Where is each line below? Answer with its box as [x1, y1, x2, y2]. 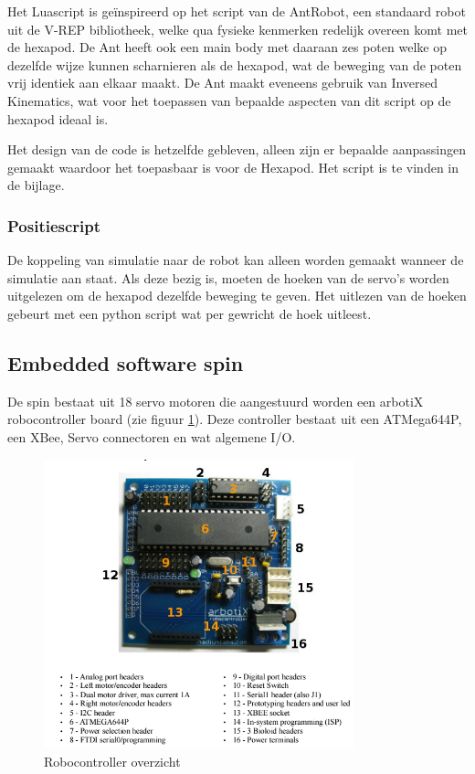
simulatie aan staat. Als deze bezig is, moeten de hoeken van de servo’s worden [7, 268, 449, 287]
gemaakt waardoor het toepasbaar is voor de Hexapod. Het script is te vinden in [7, 157, 459, 176]
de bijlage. [7, 175, 65, 195]
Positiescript [7, 214, 101, 237]
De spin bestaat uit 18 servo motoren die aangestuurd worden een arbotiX [7, 391, 424, 410]
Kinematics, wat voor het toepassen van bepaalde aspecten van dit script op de [7, 90, 451, 110]
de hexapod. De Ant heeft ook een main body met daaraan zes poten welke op [7, 37, 447, 57]
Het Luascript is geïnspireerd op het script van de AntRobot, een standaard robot [7, 2, 466, 20]
